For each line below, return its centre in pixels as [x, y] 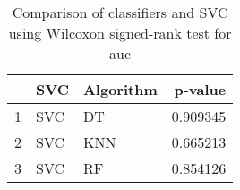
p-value [200, 89]
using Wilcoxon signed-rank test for [120, 33]
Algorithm [120, 89]
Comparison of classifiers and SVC [120, 12]
